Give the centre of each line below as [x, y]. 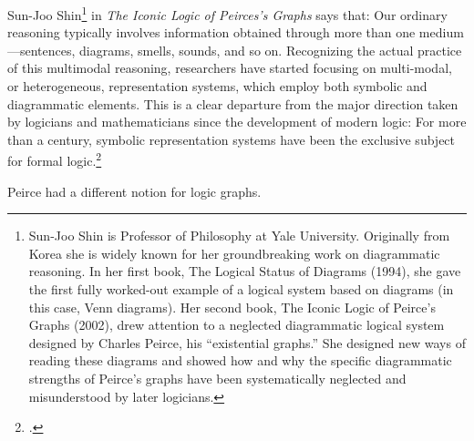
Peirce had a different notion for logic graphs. [134, 191]
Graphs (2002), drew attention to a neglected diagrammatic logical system [237, 325]
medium [441, 32]
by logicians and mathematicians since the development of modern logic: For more [237, 122]
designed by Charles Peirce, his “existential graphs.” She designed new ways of [247, 342]
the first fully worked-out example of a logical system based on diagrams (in [241, 289]
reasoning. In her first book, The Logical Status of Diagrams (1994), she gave [245, 271]
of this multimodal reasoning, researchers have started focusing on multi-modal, [230, 68]
